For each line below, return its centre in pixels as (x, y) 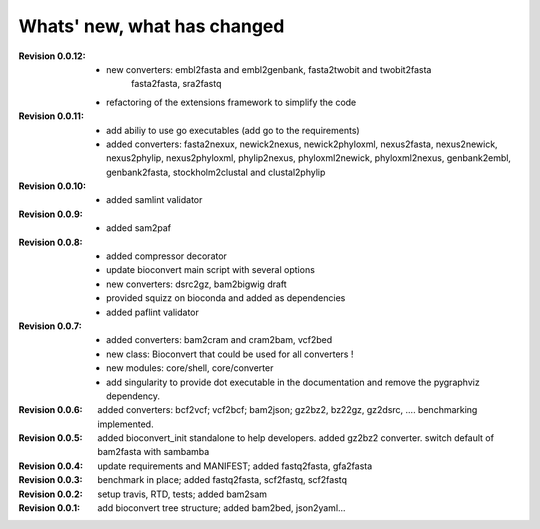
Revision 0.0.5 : (50, 438)
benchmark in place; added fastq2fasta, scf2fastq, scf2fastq (222, 480)
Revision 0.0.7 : (50, 326)
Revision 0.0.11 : (51, 116)
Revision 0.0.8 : (50, 242)
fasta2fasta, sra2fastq (176, 84)
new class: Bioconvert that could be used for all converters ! (230, 354)
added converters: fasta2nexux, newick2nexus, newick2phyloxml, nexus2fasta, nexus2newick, (302, 144)
